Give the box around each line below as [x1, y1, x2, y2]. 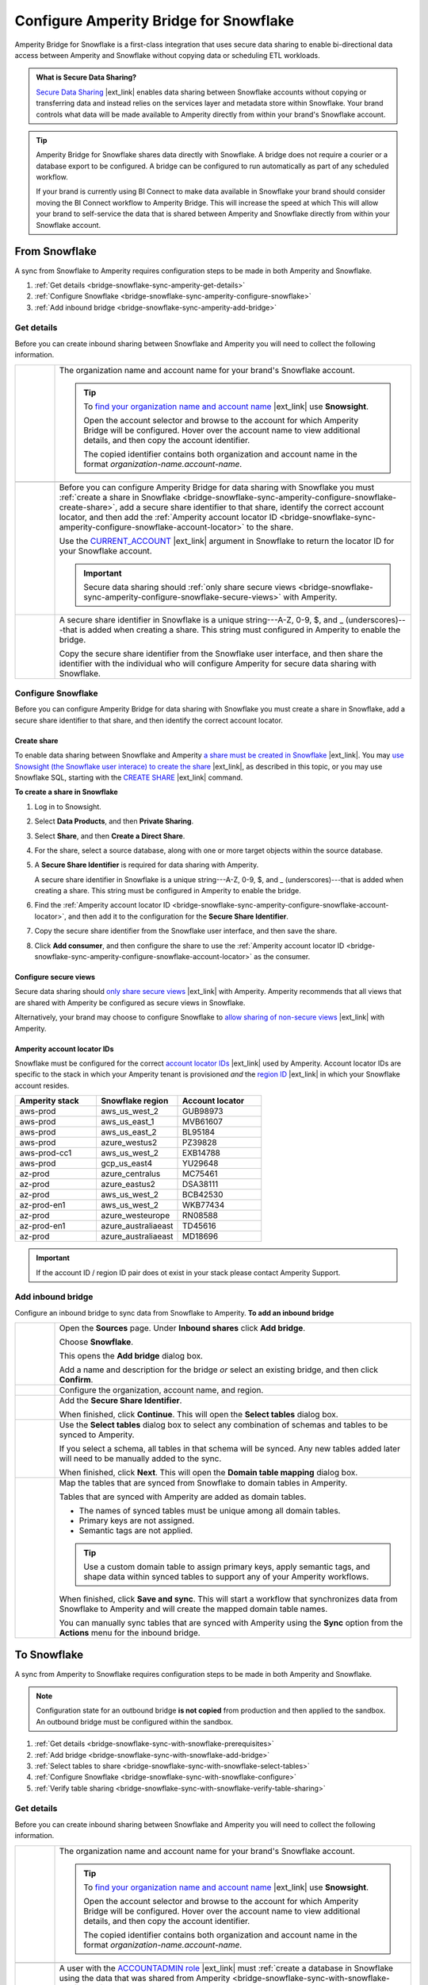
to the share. [246, 521, 293, 532]
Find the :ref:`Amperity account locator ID [34, 900, 170, 910]
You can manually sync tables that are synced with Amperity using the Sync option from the [59, 1617, 403, 1628]
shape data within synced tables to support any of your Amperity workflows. [83, 1571, 369, 1582]
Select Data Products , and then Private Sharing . [34, 816, 194, 826]
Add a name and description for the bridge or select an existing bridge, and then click [59, 1364, 379, 1375]
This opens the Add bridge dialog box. [59, 1351, 204, 1362]
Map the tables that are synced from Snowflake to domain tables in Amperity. [59, 1478, 348, 1489]
